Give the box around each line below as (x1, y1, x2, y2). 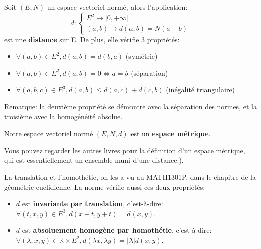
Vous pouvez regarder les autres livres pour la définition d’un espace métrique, (4, 145, 245, 155)
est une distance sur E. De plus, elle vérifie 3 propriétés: (4, 34, 180, 44)
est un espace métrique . (130, 128, 211, 139)
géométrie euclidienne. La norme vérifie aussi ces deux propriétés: (4, 181, 205, 192)
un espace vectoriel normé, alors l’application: (47, 2, 188, 12)
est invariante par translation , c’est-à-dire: (22, 198, 163, 209)
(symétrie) (125, 51, 158, 61)
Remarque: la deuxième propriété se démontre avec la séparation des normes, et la (4, 101, 257, 112)
